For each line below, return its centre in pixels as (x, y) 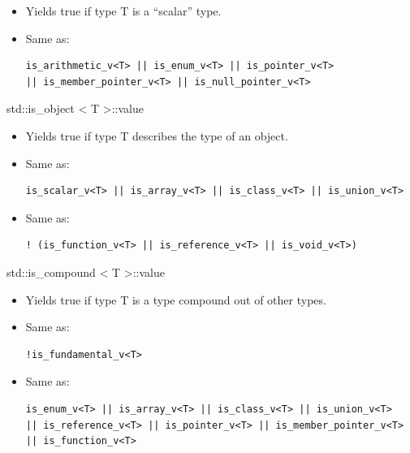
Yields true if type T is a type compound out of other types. (176, 299)
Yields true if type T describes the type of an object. (157, 135)
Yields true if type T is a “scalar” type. (123, 11)
